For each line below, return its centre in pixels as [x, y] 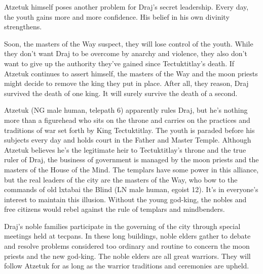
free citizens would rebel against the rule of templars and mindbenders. [115, 209]
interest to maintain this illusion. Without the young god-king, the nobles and [125, 199]
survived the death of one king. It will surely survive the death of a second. [121, 93]
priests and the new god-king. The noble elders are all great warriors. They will [127, 256]
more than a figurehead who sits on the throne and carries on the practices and [127, 120]
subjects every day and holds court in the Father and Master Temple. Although [128, 140]
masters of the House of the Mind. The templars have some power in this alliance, [131, 169]
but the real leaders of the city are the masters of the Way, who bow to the [121, 179]
